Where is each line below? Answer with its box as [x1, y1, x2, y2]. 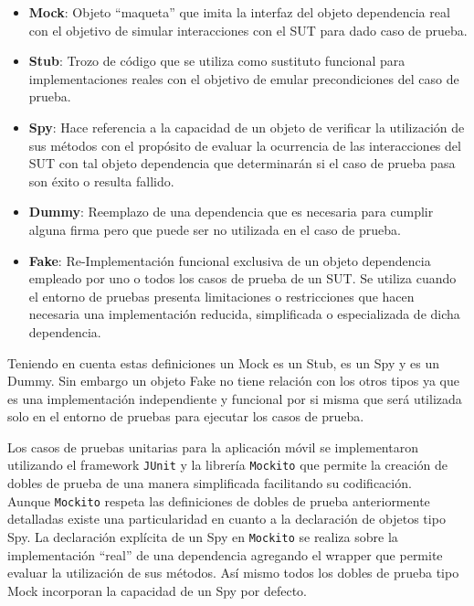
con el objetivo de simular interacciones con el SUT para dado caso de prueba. [28, 20, 468, 39]
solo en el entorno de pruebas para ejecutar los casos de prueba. [7, 407, 364, 426]
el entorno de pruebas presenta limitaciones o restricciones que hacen [28, 286, 415, 305]
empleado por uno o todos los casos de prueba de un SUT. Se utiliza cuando [28, 269, 457, 288]
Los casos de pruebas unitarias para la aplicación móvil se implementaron [7, 437, 418, 456]
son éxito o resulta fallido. [28, 171, 174, 190]
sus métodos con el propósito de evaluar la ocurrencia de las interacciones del [28, 135, 461, 154]
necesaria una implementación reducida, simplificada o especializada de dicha [28, 304, 460, 324]
